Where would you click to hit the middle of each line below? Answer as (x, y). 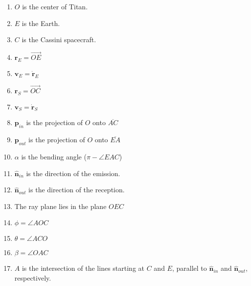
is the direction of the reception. (77, 190)
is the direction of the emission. (73, 173)
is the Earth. (41, 23)
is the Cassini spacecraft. (59, 39)
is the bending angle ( (54, 156)
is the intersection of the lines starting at (83, 268)
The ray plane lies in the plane (60, 206)
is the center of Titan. (55, 6)
